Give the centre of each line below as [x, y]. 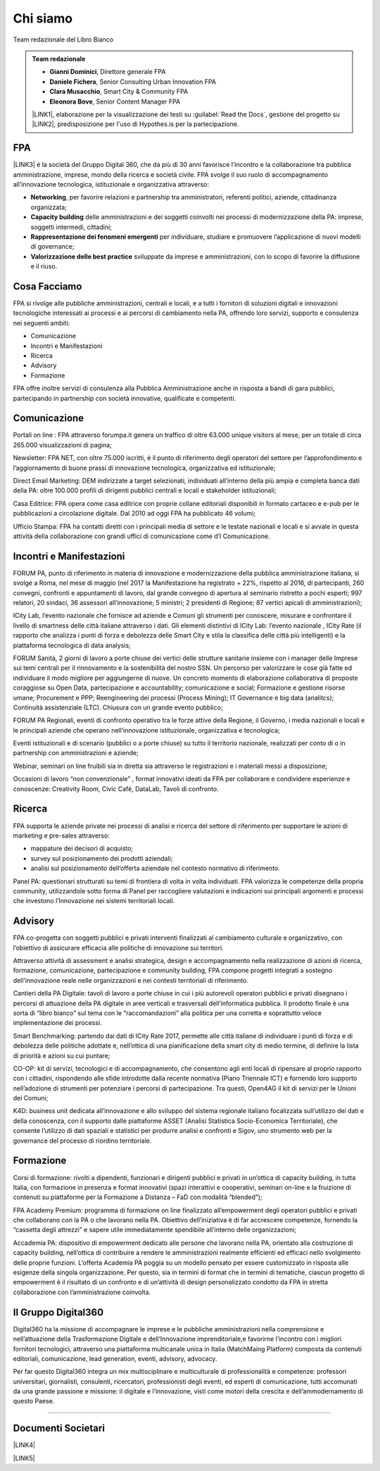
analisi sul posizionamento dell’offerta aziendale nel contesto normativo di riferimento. [156, 868]
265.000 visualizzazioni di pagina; [63, 445]
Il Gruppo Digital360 [58, 1312]
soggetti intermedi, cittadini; [71, 227]
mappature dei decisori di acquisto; [82, 848]
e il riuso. [44, 266]
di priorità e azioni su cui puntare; [62, 1055]
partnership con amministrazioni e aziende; [76, 753]
